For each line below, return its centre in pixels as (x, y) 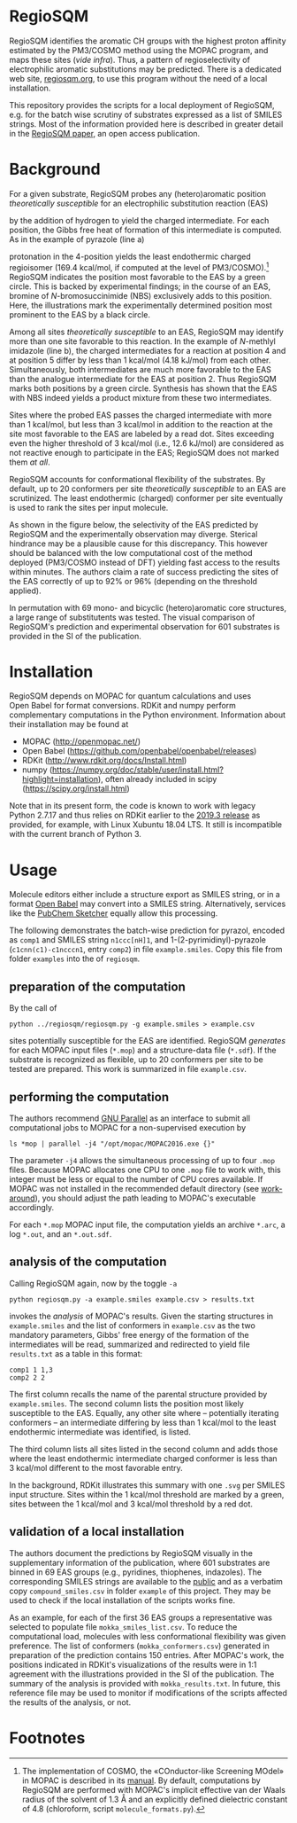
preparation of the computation (97, 986)
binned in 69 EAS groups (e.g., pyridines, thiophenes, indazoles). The (136, 1572)
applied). (25, 591)
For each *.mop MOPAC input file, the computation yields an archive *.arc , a (147, 1224)
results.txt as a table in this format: (76, 1353)
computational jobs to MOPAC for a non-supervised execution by (128, 1128)
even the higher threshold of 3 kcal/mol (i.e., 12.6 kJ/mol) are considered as (147, 443)
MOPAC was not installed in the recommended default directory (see (134, 1189)
